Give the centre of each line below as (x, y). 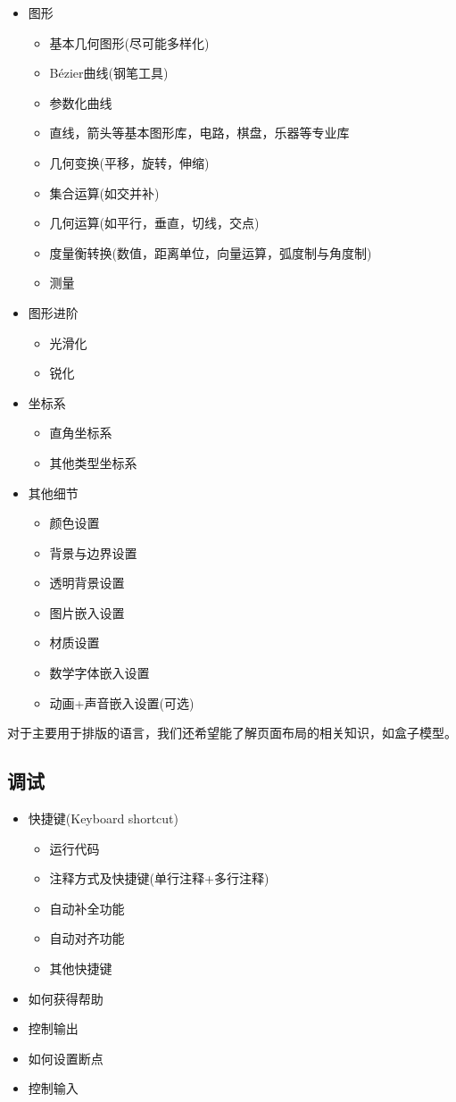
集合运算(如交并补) (104, 192)
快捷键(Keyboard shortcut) (103, 818)
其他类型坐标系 (93, 462)
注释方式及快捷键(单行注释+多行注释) (159, 878)
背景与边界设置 (93, 552)
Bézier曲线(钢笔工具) (109, 73)
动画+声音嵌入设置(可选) (122, 702)
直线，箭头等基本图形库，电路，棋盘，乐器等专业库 (199, 133)
